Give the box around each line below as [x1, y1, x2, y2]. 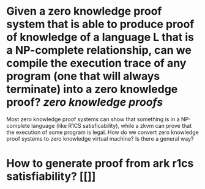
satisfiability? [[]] [6, 169, 96, 183]
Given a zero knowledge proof [6, 4, 162, 18]
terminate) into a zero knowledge [6, 83, 178, 96]
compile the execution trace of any [6, 56, 187, 70]
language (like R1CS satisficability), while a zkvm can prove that [31, 122, 192, 129]
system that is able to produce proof [6, 17, 195, 31]
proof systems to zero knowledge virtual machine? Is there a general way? [6, 135, 194, 142]
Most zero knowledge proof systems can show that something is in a [6, 115, 180, 123]
